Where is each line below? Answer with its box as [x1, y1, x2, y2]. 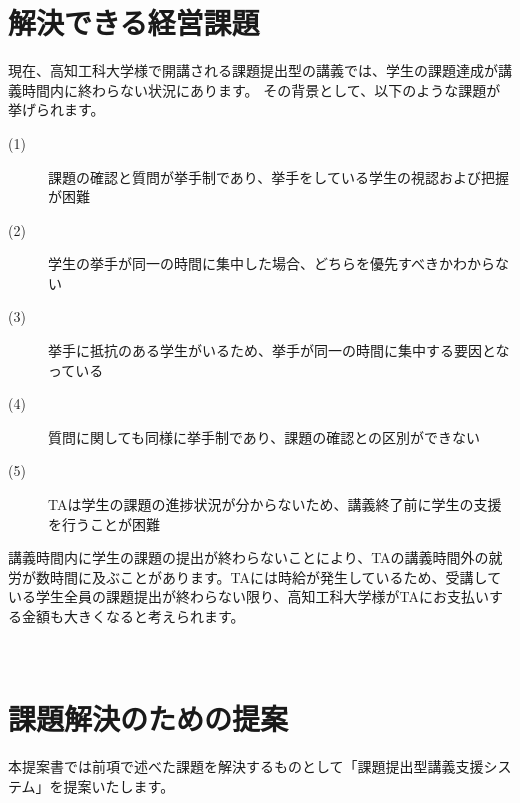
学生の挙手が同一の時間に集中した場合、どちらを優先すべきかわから [48, 253, 496, 274]
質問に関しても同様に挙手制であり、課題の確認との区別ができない [48, 426, 481, 447]
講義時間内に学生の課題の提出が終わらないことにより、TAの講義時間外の [8, 547, 489, 568]
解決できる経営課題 [8, 2, 260, 43]
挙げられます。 [8, 99, 105, 120]
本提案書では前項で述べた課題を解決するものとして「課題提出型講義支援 [8, 756, 484, 777]
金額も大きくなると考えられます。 [21, 606, 245, 626]
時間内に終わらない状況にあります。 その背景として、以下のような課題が [21, 79, 501, 100]
